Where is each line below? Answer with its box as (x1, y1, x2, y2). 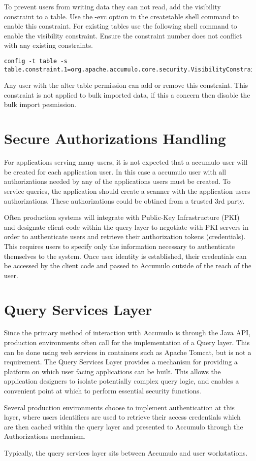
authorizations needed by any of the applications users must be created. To (4, 176, 231, 186)
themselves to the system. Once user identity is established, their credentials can (4, 250, 247, 261)
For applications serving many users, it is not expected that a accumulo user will (4, 157, 248, 167)
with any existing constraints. (4, 40, 93, 50)
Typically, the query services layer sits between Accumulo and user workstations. (4, 447, 248, 458)
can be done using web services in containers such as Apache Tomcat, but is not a (4, 347, 252, 357)
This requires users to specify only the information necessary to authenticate (4, 241, 235, 251)
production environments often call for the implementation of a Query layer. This (4, 337, 250, 348)
